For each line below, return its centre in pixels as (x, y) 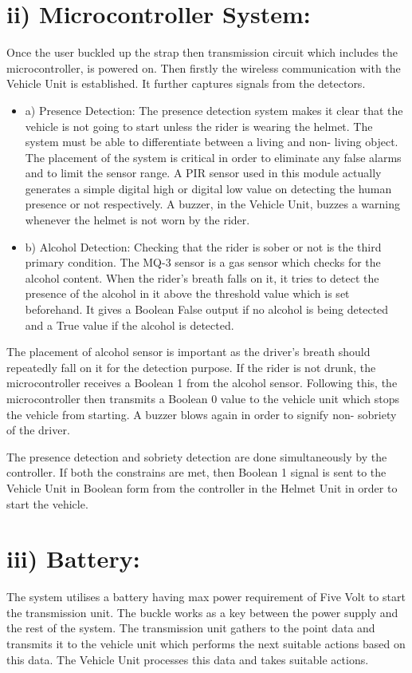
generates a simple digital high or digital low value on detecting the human (208, 188)
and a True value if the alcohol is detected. (129, 325)
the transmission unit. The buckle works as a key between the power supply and (202, 612)
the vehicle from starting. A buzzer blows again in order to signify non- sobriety (202, 414)
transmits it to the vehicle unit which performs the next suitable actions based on (206, 644)
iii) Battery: (73, 558)
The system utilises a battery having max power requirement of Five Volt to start (206, 597)
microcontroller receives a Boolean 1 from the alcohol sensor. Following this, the (202, 383)
